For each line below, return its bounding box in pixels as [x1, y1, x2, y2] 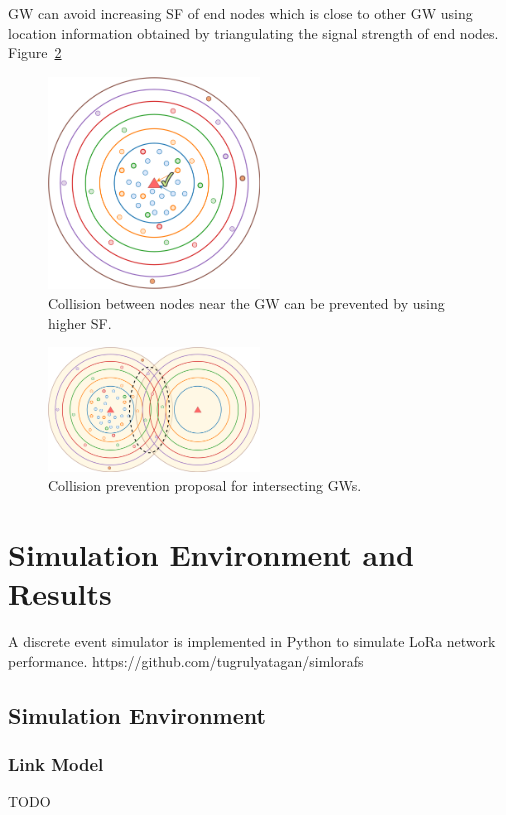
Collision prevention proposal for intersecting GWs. [48, 475, 362, 496]
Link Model [8, 752, 104, 777]
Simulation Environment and [8, 534, 415, 575]
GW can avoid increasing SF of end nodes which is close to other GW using [8, 3, 473, 23]
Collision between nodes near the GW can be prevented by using [48, 292, 445, 313]
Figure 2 [8, 42, 62, 63]
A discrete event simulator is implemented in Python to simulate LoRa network [8, 631, 496, 652]
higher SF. [48, 312, 112, 333]
